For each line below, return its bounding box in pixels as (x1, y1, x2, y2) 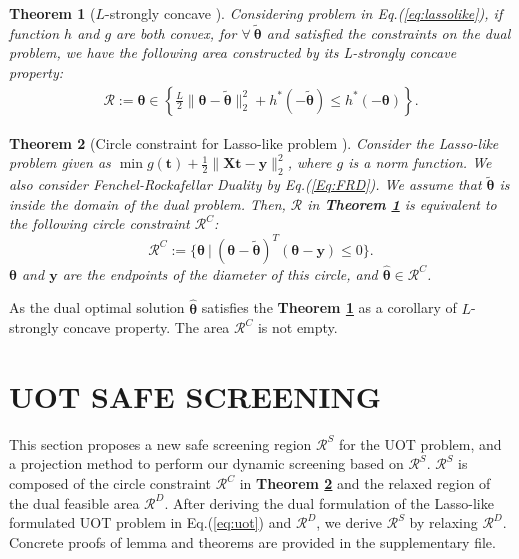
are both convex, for (116, 22, 237, 43)
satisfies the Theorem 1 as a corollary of (201, 297, 457, 318)
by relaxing (409, 512, 478, 533)
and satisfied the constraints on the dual (266, 22, 511, 43)
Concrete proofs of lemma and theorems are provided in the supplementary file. (9, 531, 496, 552)
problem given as (9, 152, 111, 173)
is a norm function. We (348, 152, 492, 173)
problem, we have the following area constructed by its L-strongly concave (9, 42, 457, 63)
